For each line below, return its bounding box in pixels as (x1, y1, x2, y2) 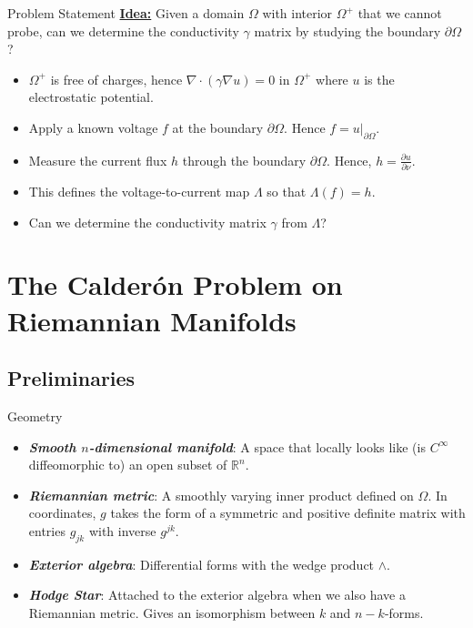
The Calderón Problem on (7, 266, 343, 303)
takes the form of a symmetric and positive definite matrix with (110, 503, 466, 522)
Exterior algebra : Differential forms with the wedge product (28, 554, 375, 573)
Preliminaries (7, 364, 136, 392)
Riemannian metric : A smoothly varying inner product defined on (28, 485, 414, 504)
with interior (262, 4, 333, 22)
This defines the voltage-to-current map (28, 182, 250, 201)
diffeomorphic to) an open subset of (28, 455, 227, 474)
